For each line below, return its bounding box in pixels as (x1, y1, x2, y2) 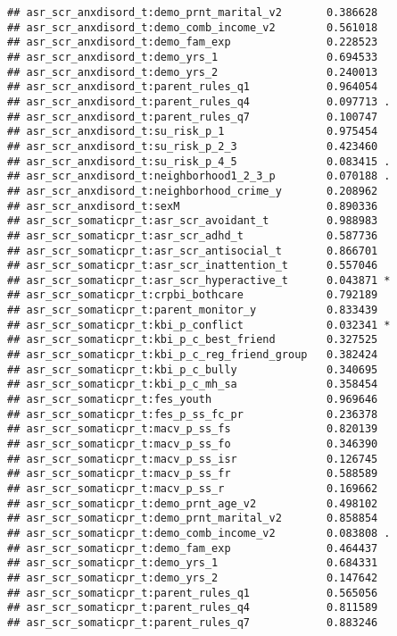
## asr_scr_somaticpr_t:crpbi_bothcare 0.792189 (7, 289, 378, 302)
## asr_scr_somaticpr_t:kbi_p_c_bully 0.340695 (7, 363, 378, 376)
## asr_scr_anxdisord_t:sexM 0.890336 (7, 199, 378, 213)
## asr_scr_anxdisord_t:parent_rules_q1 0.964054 (7, 80, 378, 94)
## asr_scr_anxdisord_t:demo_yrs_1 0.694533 (7, 50, 378, 63)
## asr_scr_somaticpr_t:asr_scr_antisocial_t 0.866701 (7, 244, 378, 257)
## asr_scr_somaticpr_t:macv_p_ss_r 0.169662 (7, 482, 378, 495)
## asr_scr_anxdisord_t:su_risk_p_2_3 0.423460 (7, 139, 378, 153)
